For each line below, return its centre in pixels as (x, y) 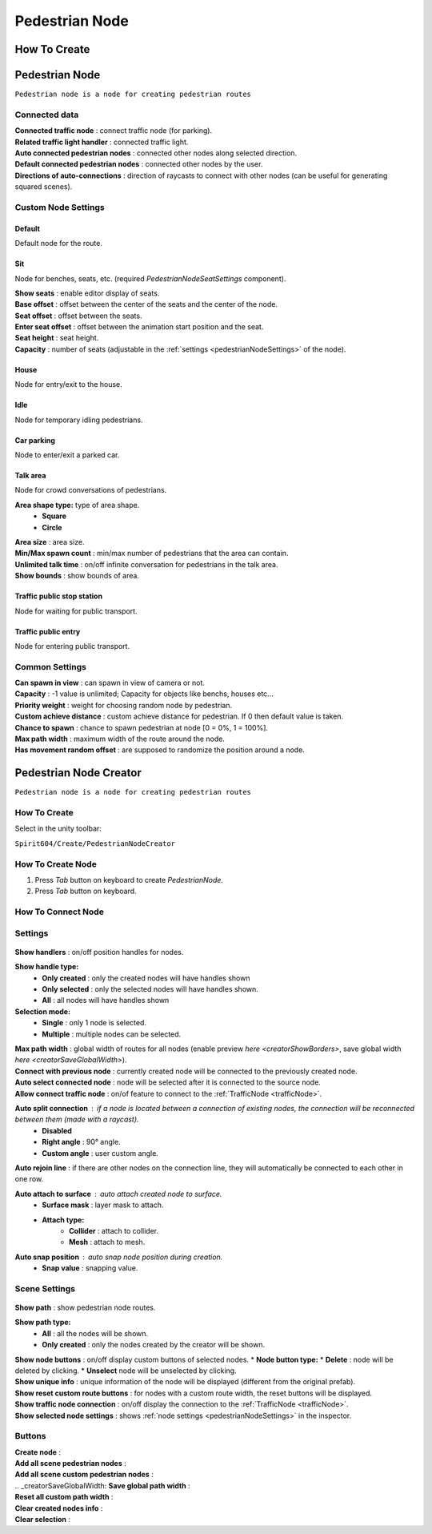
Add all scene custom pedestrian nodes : (84, 1475)
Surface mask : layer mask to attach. (103, 1205)
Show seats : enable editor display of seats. (87, 293)
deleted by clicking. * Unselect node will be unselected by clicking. (126, 1371)
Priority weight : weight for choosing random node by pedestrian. (123, 705)
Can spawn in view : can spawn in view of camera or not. (110, 683)
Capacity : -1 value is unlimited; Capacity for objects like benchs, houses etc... (144, 694)
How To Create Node (56, 864)
